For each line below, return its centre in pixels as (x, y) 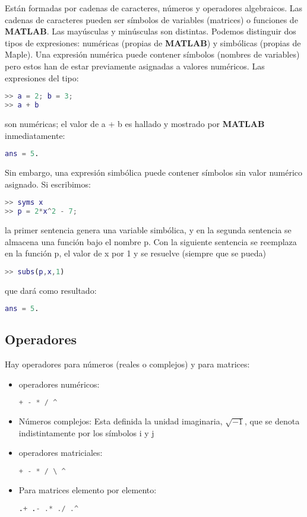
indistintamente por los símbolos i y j (86, 432)
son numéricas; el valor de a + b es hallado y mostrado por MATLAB (135, 123)
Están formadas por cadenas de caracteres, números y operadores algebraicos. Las (154, 8)
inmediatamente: (35, 135)
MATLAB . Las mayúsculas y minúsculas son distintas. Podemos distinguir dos (151, 31)
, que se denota (272, 421)
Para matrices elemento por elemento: (88, 489)
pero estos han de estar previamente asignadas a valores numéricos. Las (135, 66)
